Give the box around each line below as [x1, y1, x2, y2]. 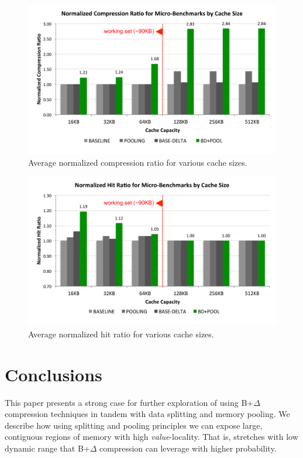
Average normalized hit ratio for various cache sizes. [28, 327, 214, 340]
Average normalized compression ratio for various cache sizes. [28, 156, 247, 168]
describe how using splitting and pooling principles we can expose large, [5, 419, 263, 431]
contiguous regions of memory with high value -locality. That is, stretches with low [5, 430, 298, 443]
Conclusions [5, 362, 102, 386]
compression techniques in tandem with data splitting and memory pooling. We [5, 408, 290, 420]
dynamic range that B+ [5, 442, 90, 454]
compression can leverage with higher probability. [99, 442, 277, 454]
